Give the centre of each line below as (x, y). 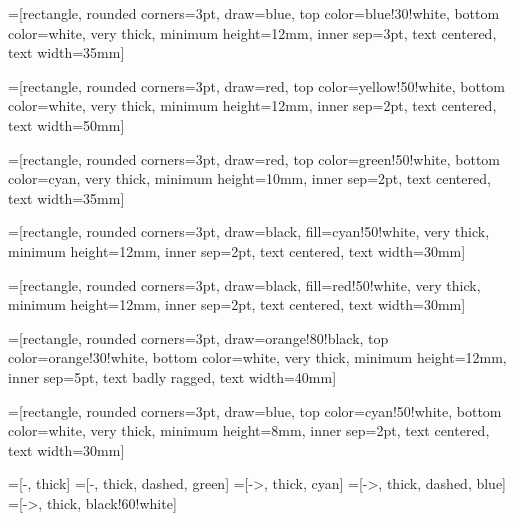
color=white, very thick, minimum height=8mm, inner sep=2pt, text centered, (249, 430)
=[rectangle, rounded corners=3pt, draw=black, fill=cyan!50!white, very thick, (249, 231)
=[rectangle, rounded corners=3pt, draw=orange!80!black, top (198, 337)
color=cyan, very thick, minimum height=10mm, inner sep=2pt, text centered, (249, 178)
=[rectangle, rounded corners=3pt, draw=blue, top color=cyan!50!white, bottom (255, 410)
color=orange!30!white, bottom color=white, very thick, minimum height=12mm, (257, 357)
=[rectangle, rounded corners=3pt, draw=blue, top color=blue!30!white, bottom (254, 13)
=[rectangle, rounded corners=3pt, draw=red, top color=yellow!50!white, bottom (257, 85)
